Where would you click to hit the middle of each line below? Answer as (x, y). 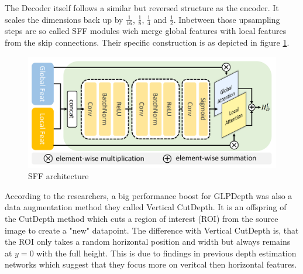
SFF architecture (58, 176)
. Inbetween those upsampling (227, 19)
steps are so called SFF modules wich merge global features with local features (146, 31)
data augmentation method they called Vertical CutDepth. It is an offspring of (146, 207)
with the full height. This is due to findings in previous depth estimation (166, 253)
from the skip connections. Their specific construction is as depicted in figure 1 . (147, 42)
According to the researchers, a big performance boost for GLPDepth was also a (149, 195)
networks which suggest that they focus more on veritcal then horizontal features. (151, 264)
